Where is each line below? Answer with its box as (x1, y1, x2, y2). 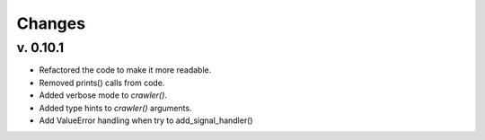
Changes (16, 13, 85, 33)
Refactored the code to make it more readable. (39, 65, 212, 75)
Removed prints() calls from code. (39, 77, 165, 88)
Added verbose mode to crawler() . (39, 90, 168, 101)
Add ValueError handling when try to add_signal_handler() (39, 115, 253, 126)
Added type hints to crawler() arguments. (39, 102, 192, 113)
